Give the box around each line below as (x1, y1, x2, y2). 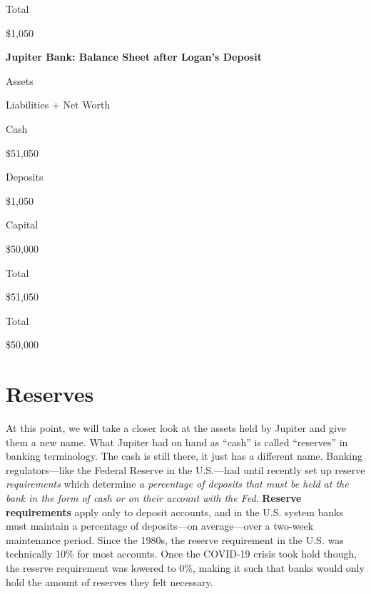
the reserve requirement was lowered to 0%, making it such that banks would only (6, 560, 365, 575)
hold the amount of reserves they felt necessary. (6, 574, 213, 589)
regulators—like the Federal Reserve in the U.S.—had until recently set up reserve (6, 462, 365, 477)
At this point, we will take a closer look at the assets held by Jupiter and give (6, 421, 347, 436)
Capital (6, 217, 39, 232)
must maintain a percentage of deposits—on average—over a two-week (6, 518, 314, 533)
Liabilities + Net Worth (6, 97, 111, 112)
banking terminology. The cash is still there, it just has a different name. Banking (6, 448, 363, 463)
